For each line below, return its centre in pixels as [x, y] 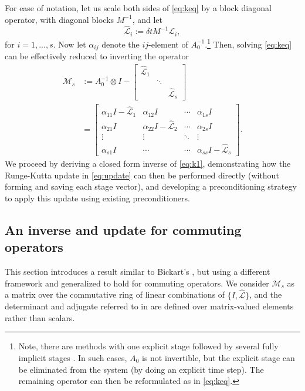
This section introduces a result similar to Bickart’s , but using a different [138, 272]
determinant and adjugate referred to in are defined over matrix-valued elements [149, 306]
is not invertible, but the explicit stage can [218, 357]
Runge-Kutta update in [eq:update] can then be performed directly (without [142, 175]
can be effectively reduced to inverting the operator [97, 55]
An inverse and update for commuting [123, 229]
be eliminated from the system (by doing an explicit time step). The [141, 369]
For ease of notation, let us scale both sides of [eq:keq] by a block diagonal [138, 8]
